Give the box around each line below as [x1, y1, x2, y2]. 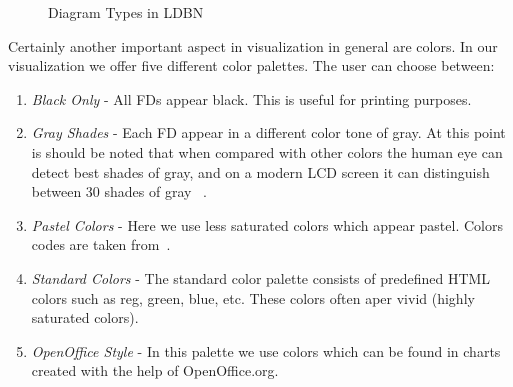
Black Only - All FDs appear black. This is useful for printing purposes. [31, 88, 472, 109]
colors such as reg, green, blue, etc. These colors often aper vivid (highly [31, 287, 475, 308]
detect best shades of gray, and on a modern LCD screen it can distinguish [31, 161, 490, 182]
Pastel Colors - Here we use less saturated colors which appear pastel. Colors [31, 214, 503, 235]
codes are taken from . [31, 234, 171, 255]
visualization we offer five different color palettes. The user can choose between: [8, 55, 495, 76]
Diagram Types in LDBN [48, 2, 204, 22]
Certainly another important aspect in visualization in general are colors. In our [8, 35, 498, 56]
